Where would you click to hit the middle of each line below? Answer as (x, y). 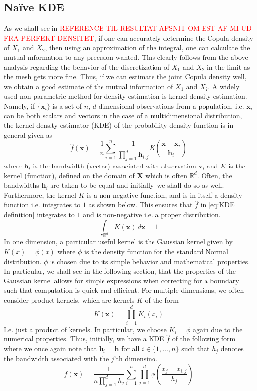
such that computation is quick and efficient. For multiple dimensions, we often (124, 290)
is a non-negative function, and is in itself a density (164, 195)
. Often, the (214, 175)
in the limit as (228, 67)
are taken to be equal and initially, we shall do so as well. (137, 185)
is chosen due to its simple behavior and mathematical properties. (150, 261)
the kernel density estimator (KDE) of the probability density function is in (119, 125)
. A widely (224, 86)
